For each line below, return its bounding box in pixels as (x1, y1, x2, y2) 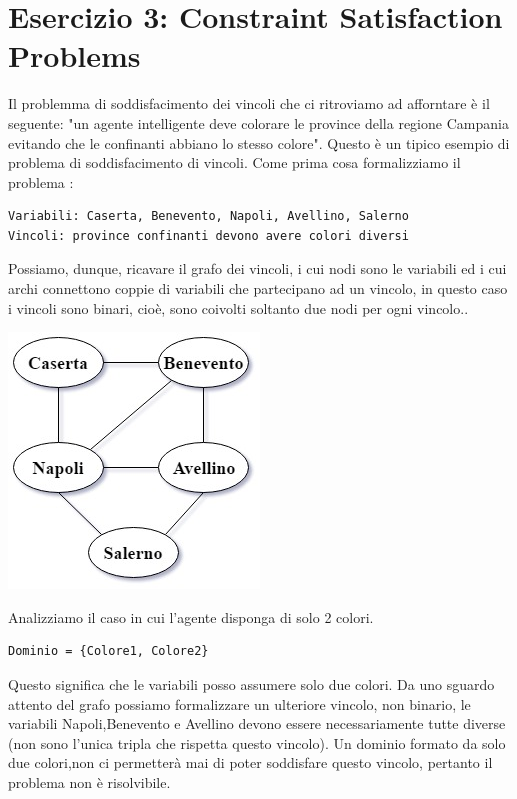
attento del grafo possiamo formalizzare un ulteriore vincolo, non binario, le (8, 693, 471, 714)
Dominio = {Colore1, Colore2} (8, 644, 209, 659)
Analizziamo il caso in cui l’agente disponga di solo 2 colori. (8, 606, 374, 627)
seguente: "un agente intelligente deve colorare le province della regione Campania (8, 112, 509, 133)
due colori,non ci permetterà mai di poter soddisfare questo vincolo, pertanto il (8, 752, 493, 773)
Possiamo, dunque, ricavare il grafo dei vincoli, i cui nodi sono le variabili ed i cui (8, 258, 507, 279)
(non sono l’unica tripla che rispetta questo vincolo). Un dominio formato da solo (8, 732, 506, 753)
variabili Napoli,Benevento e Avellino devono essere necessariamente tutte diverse (8, 713, 506, 734)
